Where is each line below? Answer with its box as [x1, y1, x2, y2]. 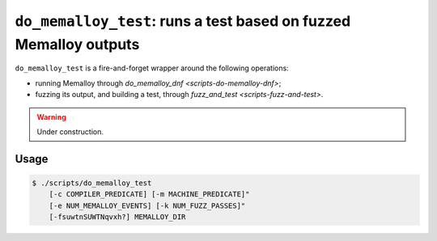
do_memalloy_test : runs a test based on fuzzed [15, 12, 351, 30]
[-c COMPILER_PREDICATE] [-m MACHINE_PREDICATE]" [49, 190, 250, 199]
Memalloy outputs [15, 35, 140, 53]
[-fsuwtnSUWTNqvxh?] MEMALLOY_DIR [49, 213, 186, 222]
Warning [36, 112, 66, 121]
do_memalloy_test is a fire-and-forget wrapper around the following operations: [15, 63, 289, 73]
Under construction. [36, 126, 104, 137]
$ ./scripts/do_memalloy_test [32, 178, 152, 188]
